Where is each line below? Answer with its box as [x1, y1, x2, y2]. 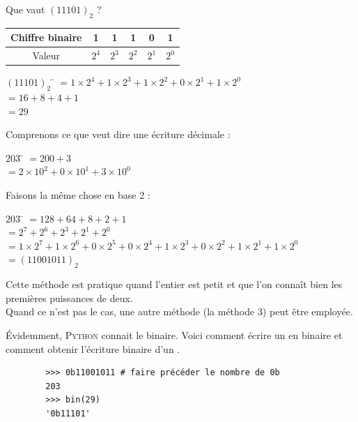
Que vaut [6, 2, 45, 16]
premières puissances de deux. [6, 290, 133, 305]
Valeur [32, 48, 61, 63]
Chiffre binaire [10, 30, 82, 45]
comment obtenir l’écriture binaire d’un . [6, 341, 180, 356]
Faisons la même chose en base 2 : [6, 188, 150, 202]
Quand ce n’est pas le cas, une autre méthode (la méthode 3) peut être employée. [6, 304, 353, 319]
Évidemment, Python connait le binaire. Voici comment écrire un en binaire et [6, 327, 343, 342]
